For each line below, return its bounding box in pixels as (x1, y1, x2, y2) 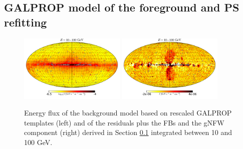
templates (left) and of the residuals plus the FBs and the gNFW (24, 117, 224, 127)
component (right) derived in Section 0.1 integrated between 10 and (24, 127, 232, 137)
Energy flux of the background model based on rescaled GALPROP (24, 107, 232, 118)
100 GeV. (24, 137, 53, 147)
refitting (4, 14, 47, 29)
